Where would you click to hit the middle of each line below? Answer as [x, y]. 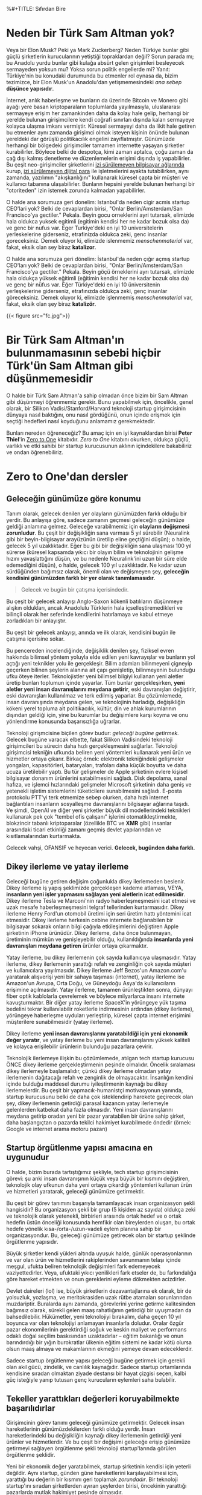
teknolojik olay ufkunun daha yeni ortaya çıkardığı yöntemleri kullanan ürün [99, 1185]
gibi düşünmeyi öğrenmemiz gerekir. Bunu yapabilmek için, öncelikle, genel [100, 401]
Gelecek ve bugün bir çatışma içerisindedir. [75, 589]
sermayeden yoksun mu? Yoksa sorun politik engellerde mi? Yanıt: [88, 69]
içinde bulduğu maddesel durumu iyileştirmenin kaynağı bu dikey [87, 1084]
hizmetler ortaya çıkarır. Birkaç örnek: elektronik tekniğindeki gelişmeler [95, 759]
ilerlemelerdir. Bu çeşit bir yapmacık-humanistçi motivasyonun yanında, [95, 1090]
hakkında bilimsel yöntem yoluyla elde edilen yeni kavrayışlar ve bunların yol [101, 657]
